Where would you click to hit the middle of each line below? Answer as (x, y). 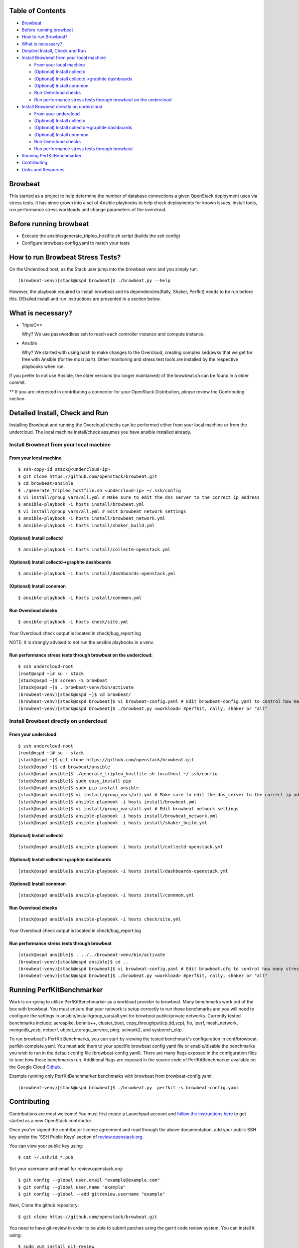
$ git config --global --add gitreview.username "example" (92, 1194)
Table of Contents (38, 11)
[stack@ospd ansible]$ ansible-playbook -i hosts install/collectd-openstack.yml (121, 847)
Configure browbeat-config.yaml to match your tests (76, 243)
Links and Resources (43, 169)
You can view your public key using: (46, 1146)
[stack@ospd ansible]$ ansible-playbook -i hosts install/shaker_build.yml (113, 823)
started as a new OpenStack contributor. (51, 1120)
